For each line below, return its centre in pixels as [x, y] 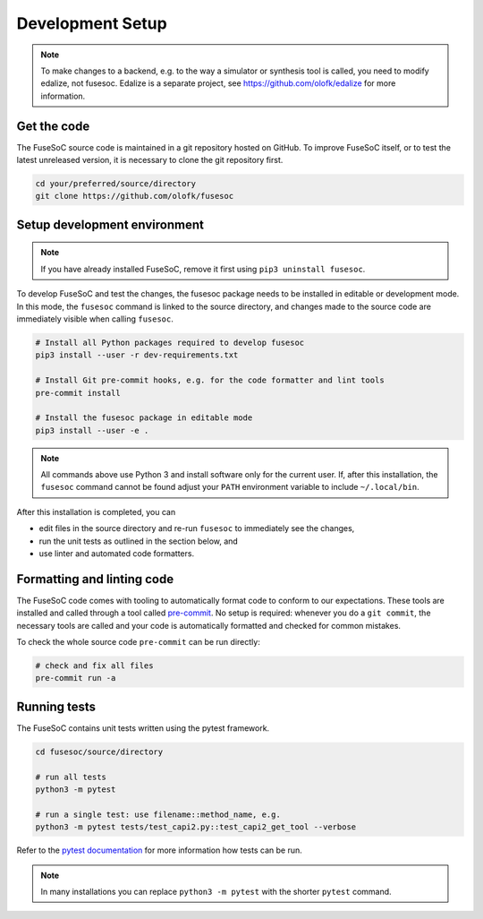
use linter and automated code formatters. [117, 554]
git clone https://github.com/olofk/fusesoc [135, 196]
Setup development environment [110, 224]
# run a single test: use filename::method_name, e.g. [158, 814]
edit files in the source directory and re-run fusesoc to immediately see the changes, [197, 528]
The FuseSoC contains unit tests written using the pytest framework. [143, 728]
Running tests [56, 706]
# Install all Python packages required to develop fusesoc [170, 342]
